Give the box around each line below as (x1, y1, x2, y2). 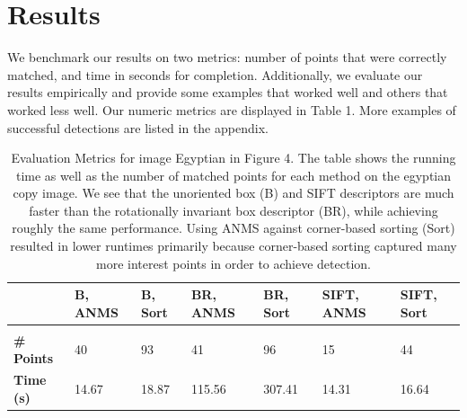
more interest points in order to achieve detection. (96, 253, 371, 272)
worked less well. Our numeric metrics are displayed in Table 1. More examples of (7, 100, 456, 119)
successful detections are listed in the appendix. (7, 118, 269, 137)
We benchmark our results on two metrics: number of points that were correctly (7, 48, 447, 67)
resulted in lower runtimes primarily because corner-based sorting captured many (10, 236, 457, 255)
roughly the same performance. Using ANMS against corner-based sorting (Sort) (12, 218, 455, 237)
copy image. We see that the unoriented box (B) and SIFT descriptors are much (13, 183, 454, 202)
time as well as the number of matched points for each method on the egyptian (15, 165, 452, 184)
